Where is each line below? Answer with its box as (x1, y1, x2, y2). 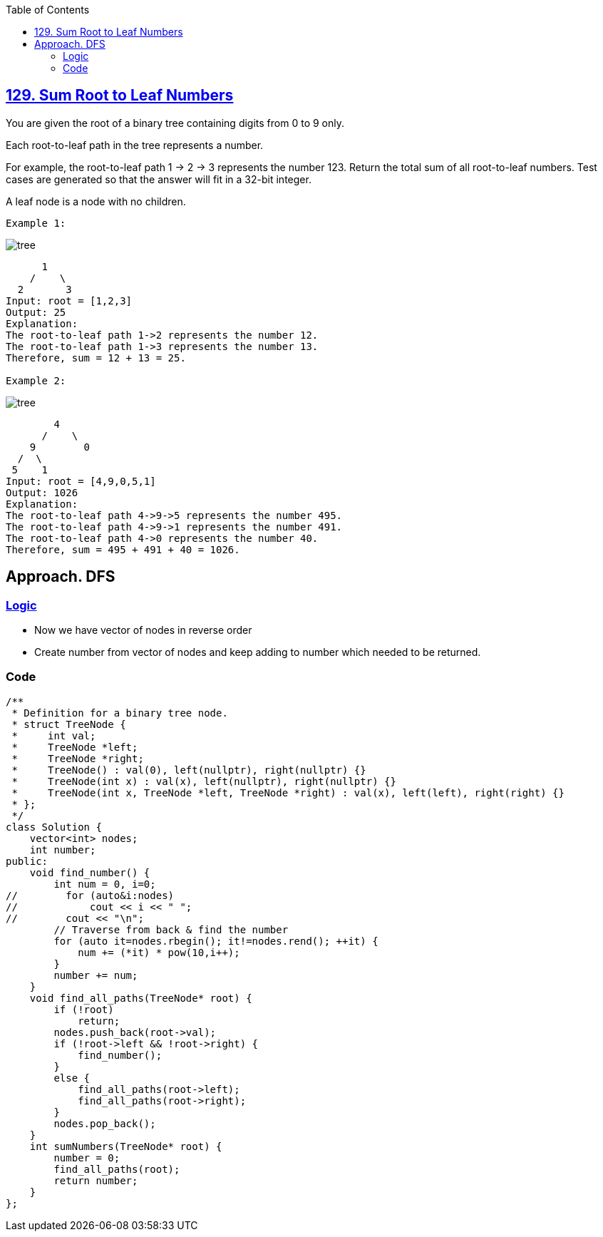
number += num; (53, 969, 138, 981)
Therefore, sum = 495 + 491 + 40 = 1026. (6, 543, 240, 555)
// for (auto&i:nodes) (6, 889, 175, 901)
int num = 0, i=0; (53, 878, 156, 890)
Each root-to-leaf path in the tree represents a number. (6, 138, 264, 151)
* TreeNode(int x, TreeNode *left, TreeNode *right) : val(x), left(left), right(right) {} (11, 786, 565, 799)
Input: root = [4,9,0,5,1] (6, 475, 156, 487)
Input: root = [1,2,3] (6, 294, 133, 307)
